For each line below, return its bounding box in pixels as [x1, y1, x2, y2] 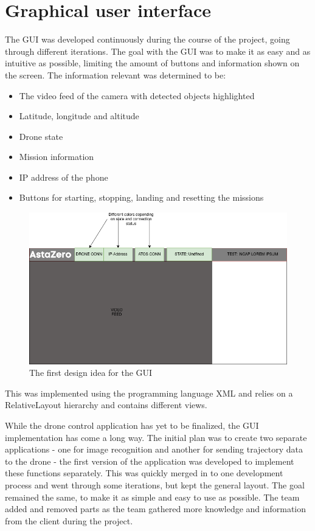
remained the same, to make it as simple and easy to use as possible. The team [5, 490, 300, 503]
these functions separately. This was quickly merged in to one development [5, 467, 283, 479]
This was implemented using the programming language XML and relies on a [5, 386, 293, 399]
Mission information [19, 150, 94, 163]
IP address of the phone [19, 170, 108, 183]
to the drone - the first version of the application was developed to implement [5, 454, 294, 467]
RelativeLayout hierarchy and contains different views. [5, 398, 207, 411]
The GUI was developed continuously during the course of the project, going [5, 33, 290, 46]
